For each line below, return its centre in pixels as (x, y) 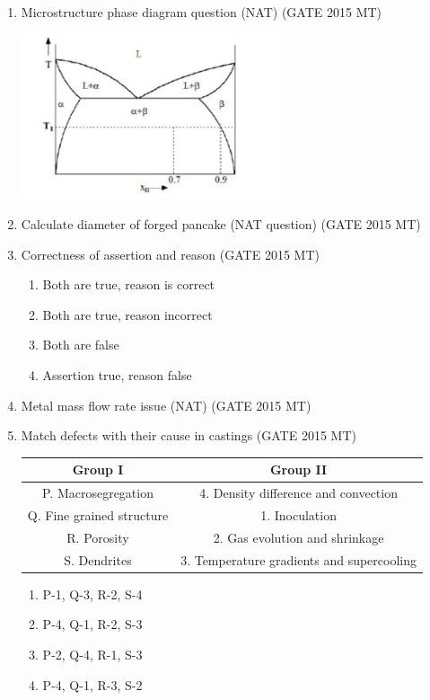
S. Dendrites (98, 559)
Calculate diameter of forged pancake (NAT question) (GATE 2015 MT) (221, 224)
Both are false (81, 345)
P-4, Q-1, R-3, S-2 (92, 684)
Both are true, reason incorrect (127, 314)
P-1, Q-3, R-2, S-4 (92, 594)
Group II (298, 470)
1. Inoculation (298, 515)
